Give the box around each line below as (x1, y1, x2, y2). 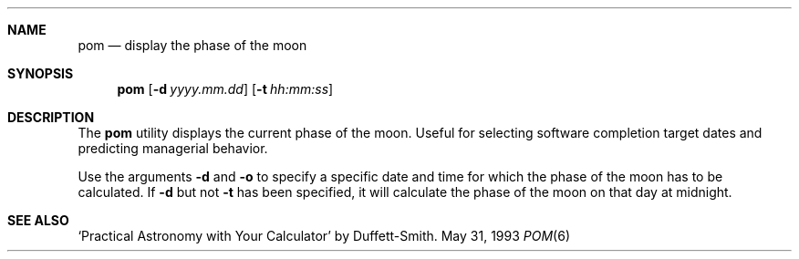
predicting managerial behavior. (78, 140, 268, 156)
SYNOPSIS (7, 66, 74, 81)
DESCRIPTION (7, 109, 95, 125)
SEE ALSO (7, 212, 69, 228)
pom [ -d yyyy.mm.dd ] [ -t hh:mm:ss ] (117, 81, 334, 97)
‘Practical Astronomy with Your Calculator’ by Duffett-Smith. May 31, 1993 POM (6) (78, 228, 570, 243)
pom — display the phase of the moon (78, 37, 307, 53)
